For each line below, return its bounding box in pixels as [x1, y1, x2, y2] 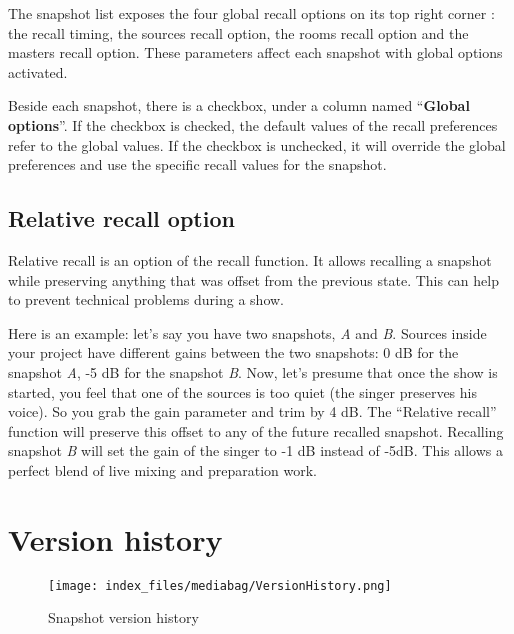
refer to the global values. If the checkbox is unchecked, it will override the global [8, 134, 506, 155]
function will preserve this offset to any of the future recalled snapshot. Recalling [8, 420, 504, 441]
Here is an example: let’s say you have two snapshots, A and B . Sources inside [8, 322, 487, 343]
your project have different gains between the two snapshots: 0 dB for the [8, 342, 459, 363]
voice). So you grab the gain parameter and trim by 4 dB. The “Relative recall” [8, 401, 497, 422]
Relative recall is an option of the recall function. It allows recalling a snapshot [8, 249, 492, 270]
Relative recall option [8, 203, 235, 234]
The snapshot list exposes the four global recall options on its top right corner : [8, 3, 495, 23]
